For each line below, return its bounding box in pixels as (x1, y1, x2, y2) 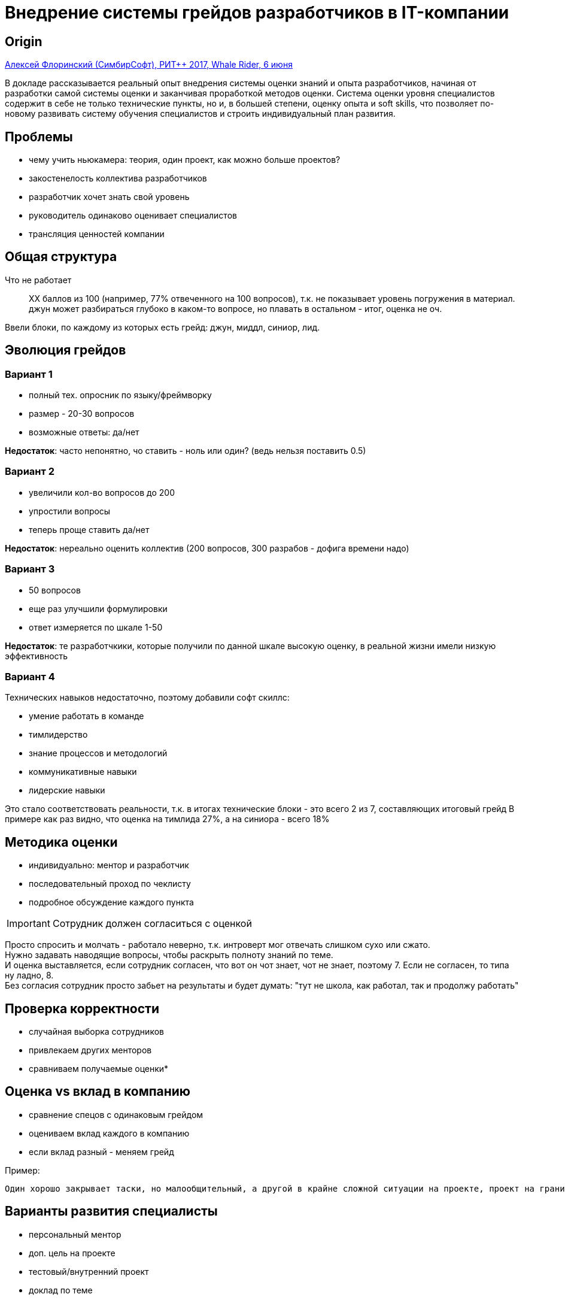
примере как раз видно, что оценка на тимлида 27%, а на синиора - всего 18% (5, 814, 330, 825)
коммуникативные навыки (29, 766, 137, 777)
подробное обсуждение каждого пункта (29, 897, 194, 908)
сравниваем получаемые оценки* (29, 1063, 169, 1074)
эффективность (5, 650, 68, 661)
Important (7, 917, 50, 930)
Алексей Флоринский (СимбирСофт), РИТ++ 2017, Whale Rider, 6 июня (5, 59, 293, 70)
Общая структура (5, 249, 117, 265)
